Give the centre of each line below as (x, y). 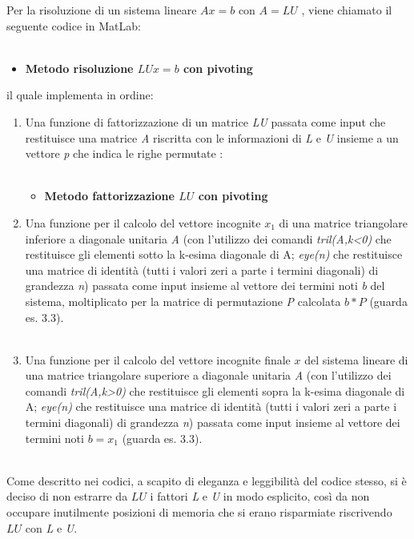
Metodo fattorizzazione (109, 196)
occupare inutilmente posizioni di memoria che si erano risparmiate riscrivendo (199, 512)
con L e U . (51, 527)
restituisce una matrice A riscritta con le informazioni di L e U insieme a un (212, 137)
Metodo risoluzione (79, 68)
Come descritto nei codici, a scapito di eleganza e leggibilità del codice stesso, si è (207, 480)
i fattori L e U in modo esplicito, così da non (260, 496)
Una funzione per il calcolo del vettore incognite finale (158, 359)
